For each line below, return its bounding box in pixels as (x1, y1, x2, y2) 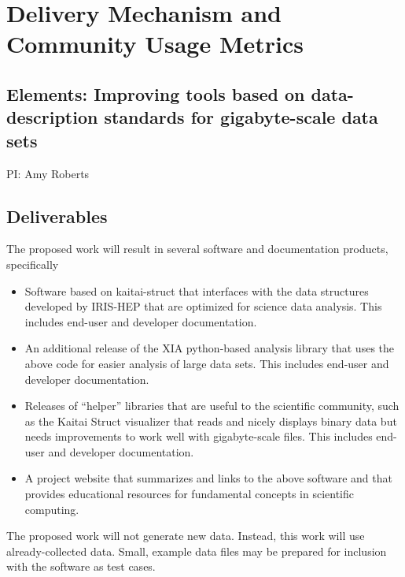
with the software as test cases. (6, 558, 156, 575)
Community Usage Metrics (6, 28, 304, 60)
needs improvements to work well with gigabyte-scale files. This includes (24, 428, 373, 445)
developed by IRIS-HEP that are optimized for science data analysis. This (24, 298, 382, 315)
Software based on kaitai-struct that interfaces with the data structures (24, 282, 369, 299)
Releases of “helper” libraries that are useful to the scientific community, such (24, 397, 399, 414)
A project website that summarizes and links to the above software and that (24, 470, 392, 486)
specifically (6, 255, 59, 272)
